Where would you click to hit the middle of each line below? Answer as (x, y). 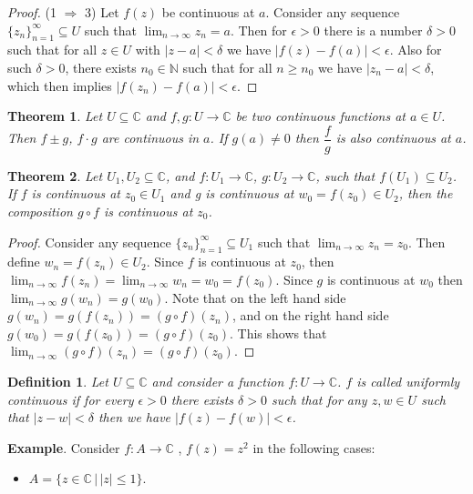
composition (40, 212)
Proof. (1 (32, 12)
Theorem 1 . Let (55, 116)
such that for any (319, 399)
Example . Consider (64, 447)
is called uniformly (408, 381)
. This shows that (278, 333)
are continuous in (150, 138)
